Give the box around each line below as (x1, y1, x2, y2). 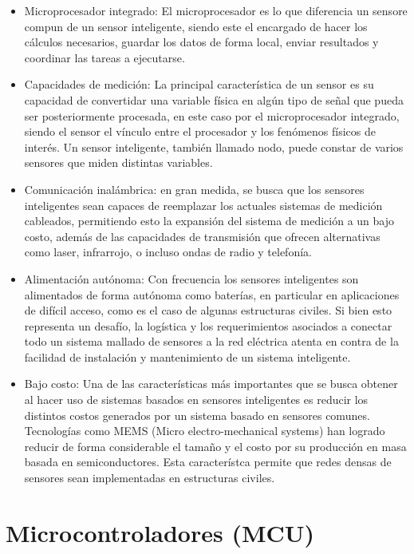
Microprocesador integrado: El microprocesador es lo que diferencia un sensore (24, 2, 408, 18)
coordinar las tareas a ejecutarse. (24, 49, 185, 65)
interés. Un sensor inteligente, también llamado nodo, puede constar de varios (24, 138, 404, 155)
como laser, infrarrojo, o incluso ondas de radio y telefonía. (24, 243, 312, 260)
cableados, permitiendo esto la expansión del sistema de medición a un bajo (24, 212, 394, 229)
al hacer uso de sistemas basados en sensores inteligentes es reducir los (24, 391, 369, 408)
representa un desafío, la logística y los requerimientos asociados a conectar (24, 317, 392, 334)
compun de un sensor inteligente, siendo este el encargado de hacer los (24, 18, 368, 34)
